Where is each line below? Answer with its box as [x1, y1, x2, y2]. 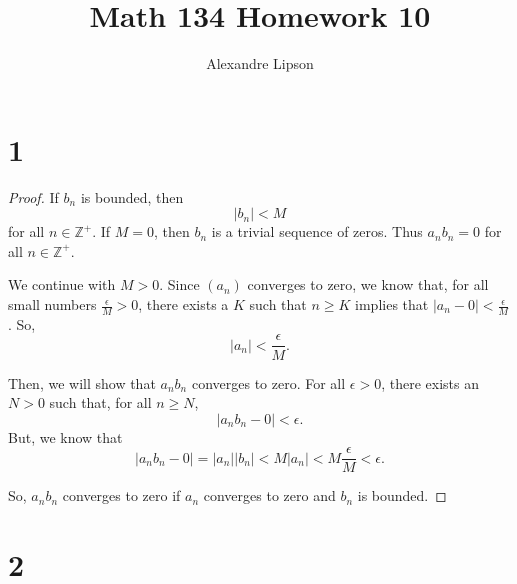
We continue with [8, 274, 116, 295]
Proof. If [8, 186, 59, 207]
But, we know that [8, 426, 123, 447]
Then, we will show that [8, 372, 156, 393]
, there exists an [381, 372, 479, 393]
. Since [159, 274, 200, 295]
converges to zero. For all [191, 372, 346, 393]
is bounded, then [80, 186, 184, 207]
